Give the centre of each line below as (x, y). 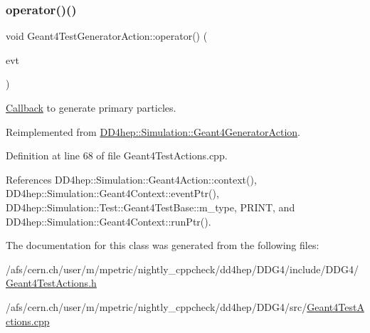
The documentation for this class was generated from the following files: (163, 245)
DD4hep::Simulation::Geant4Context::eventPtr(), (112, 193)
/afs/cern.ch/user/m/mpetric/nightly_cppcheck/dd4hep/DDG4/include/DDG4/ (182, 269)
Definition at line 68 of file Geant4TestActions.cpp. (117, 155)
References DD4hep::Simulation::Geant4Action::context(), (131, 179)
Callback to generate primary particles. (91, 107)
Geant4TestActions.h (51, 283)
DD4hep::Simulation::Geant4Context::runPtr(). (109, 221)
